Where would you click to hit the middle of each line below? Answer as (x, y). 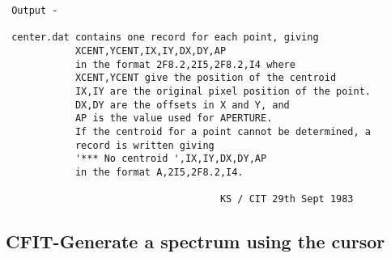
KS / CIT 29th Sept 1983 (287, 199)
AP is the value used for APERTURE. (174, 118)
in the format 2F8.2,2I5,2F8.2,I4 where (185, 64)
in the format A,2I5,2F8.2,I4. (159, 172)
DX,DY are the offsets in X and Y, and (182, 105)
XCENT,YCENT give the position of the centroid (206, 78)
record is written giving (144, 145)
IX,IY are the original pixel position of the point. (223, 91)
